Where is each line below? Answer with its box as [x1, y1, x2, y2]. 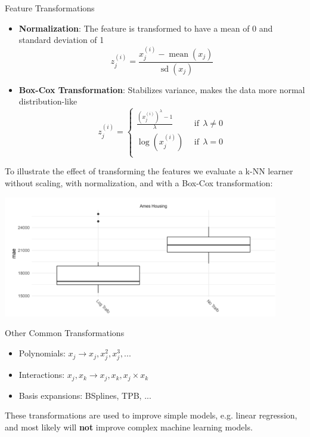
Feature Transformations [5, 2, 95, 14]
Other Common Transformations [5, 327, 125, 339]
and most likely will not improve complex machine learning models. [5, 420, 253, 433]
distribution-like [18, 95, 77, 107]
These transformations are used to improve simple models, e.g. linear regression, [5, 409, 297, 421]
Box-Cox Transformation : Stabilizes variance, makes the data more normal [18, 83, 305, 96]
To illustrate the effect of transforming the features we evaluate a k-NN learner [5, 165, 293, 177]
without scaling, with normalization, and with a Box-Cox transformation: [5, 176, 273, 189]
